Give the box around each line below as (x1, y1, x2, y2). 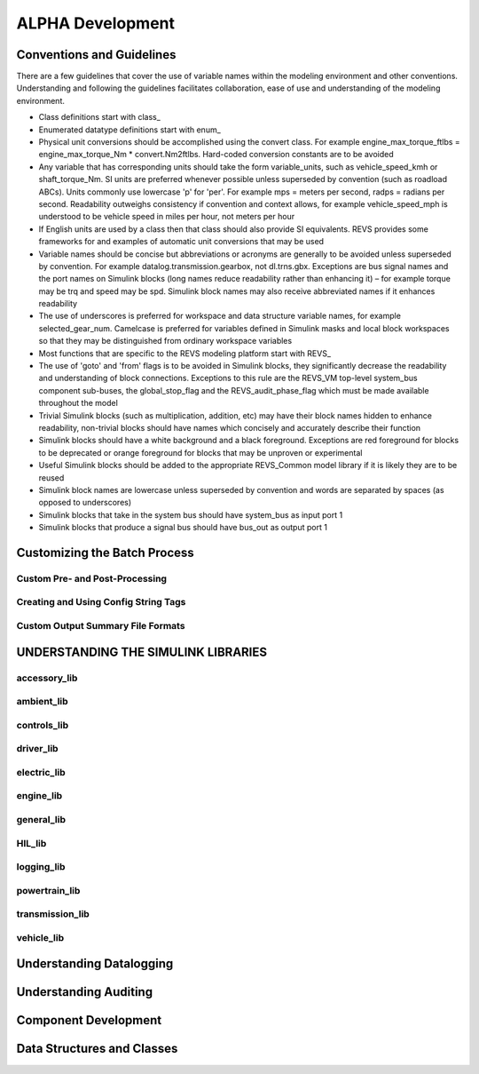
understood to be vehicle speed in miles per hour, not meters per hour (38, 211, 295, 222)
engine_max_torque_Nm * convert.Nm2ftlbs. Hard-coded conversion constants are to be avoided (38, 149, 394, 160)
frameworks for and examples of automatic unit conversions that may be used (38, 236, 324, 247)
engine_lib (16, 790, 63, 802)
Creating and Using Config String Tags (16, 596, 186, 609)
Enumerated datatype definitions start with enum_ (38, 124, 221, 135)
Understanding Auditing (16, 984, 153, 999)
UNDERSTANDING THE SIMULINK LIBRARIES (16, 644, 268, 659)
